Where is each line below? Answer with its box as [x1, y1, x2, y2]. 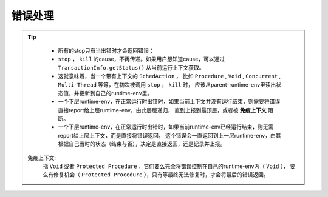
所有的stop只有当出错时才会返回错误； [58, 47, 154, 54]
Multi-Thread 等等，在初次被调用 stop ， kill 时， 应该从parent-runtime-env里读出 [58, 81, 276, 88]
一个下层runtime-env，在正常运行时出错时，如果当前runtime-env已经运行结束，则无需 [58, 123, 274, 130]
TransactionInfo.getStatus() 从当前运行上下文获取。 [58, 64, 205, 71]
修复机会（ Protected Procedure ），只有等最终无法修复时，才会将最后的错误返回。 [53, 171, 270, 178]
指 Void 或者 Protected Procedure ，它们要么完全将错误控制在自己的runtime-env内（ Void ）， [43, 162, 289, 170]
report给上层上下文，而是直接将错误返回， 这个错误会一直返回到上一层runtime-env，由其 [58, 132, 281, 139]
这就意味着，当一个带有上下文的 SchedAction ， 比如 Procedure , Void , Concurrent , [58, 73, 281, 80]
